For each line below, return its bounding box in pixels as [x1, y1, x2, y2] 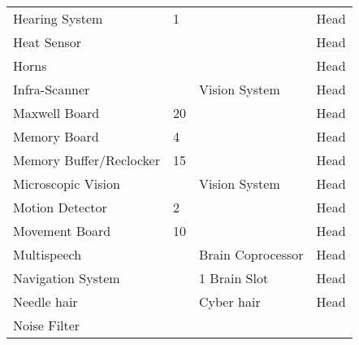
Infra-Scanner [13, 80, 90, 98]
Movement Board [13, 221, 111, 240]
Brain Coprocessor [199, 245, 304, 264]
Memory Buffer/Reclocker [13, 151, 160, 169]
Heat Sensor [13, 33, 82, 51]
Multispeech [13, 245, 82, 264]
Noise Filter [13, 316, 80, 334]
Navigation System [13, 269, 120, 287]
